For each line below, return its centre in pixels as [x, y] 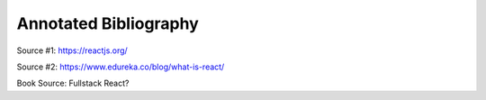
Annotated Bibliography [108, 23]
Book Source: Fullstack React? [73, 83]
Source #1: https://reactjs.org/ [72, 50]
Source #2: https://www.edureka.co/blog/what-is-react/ [121, 67]
